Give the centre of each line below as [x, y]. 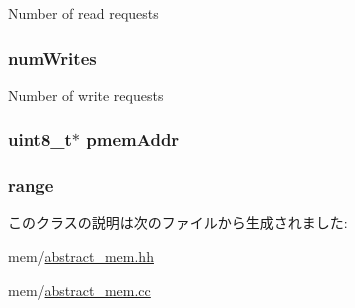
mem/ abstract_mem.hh [81, 256]
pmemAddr [133, 139]
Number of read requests [83, 13]
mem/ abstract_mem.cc [79, 289]
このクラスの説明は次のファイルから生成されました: [178, 222]
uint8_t [40, 139]
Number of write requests [86, 94]
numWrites [52, 57]
